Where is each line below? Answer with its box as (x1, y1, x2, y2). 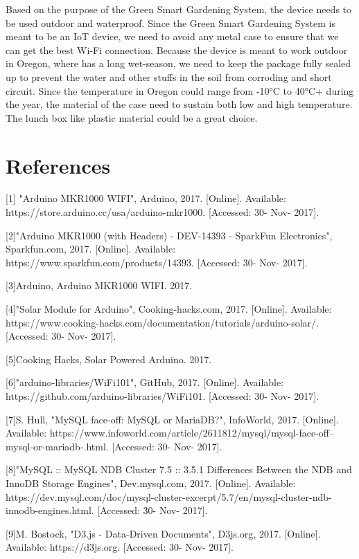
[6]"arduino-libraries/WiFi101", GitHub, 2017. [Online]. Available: (6, 375, 284, 390)
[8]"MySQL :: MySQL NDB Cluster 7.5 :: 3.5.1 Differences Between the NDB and (6, 462, 352, 477)
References (6, 151, 111, 179)
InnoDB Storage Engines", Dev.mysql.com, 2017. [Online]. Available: (6, 475, 296, 490)
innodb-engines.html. (6, 503, 94, 517)
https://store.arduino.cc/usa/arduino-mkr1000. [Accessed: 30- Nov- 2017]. (6, 205, 319, 219)
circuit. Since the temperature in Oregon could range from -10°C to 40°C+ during (6, 83, 354, 98)
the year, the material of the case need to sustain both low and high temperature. (6, 97, 353, 111)
